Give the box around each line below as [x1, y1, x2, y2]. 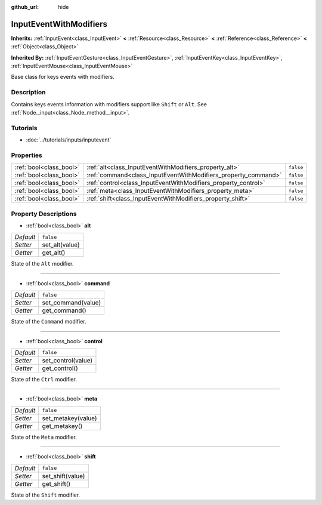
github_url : [11, 4, 39, 10]
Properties [11, 151, 43, 159]
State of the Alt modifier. [11, 260, 74, 267]
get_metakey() [42, 421, 83, 430]
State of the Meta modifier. [11, 433, 77, 441]
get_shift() [42, 479, 71, 488]
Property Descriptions [11, 210, 77, 218]
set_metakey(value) [42, 414, 98, 422]
